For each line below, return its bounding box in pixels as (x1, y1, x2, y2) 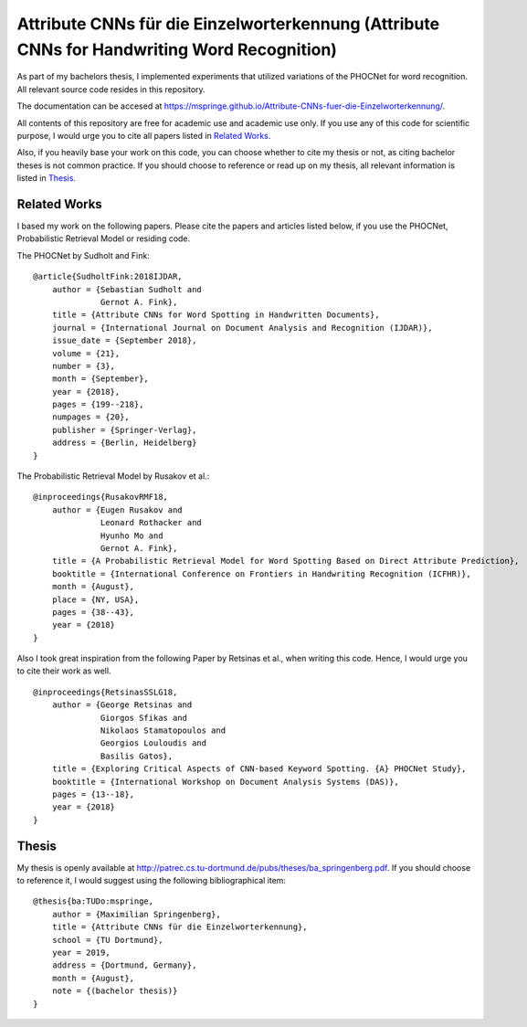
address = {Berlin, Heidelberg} (51, 438, 197, 448)
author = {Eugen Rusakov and (51, 504, 183, 515)
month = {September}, (51, 374, 150, 384)
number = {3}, (51, 361, 116, 371)
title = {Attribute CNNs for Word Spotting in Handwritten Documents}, (51, 310, 380, 320)
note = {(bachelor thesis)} (51, 986, 178, 996)
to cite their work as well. (16, 665, 111, 676)
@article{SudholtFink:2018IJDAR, (33, 271, 183, 282)
